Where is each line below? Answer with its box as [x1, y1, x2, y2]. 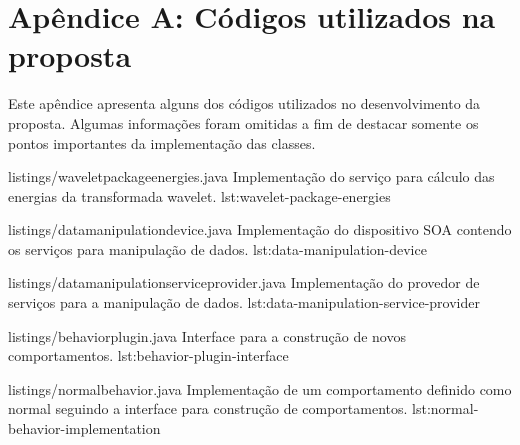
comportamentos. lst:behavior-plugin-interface [8, 345, 289, 366]
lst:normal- [412, 398, 479, 419]
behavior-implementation [8, 418, 161, 439]
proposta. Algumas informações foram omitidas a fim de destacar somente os [8, 112, 479, 133]
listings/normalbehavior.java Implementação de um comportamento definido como [8, 378, 512, 399]
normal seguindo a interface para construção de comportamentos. [8, 398, 408, 419]
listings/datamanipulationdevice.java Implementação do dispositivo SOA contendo [8, 219, 512, 240]
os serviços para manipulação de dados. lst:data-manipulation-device [8, 238, 427, 259]
